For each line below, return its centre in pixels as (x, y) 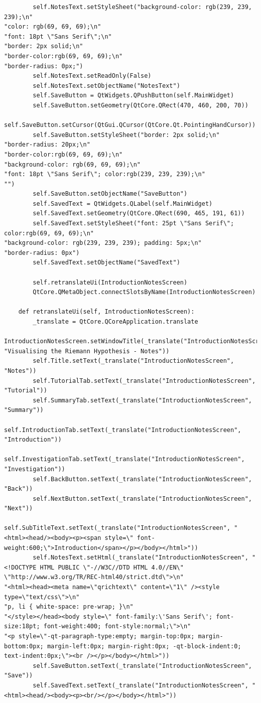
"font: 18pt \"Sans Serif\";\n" (58, 36)
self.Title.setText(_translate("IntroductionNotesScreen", (134, 361)
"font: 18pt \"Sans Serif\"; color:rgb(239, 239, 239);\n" (105, 174)
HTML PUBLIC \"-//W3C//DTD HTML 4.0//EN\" (112, 567)
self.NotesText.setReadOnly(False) (92, 76)
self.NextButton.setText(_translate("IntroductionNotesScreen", (142, 499)
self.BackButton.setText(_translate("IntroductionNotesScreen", (142, 479)
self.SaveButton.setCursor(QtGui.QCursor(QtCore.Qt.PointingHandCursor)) (130, 125)
